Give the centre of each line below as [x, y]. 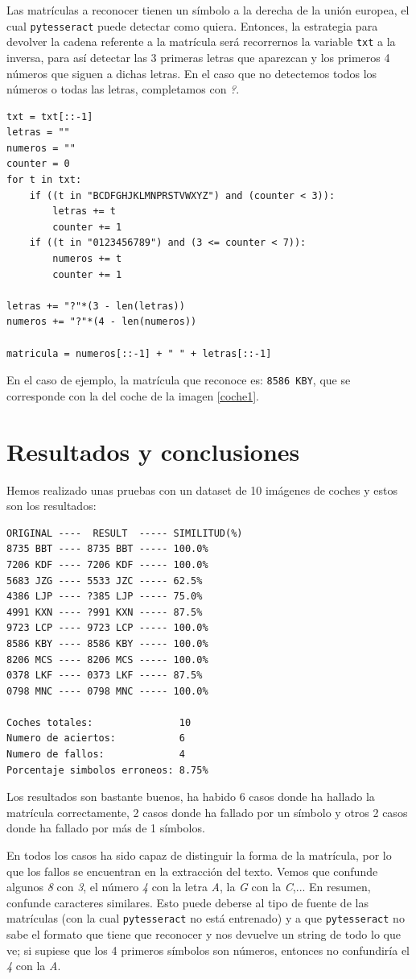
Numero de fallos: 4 [96, 755]
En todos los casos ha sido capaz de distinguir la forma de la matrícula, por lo [199, 855]
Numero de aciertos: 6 [96, 738]
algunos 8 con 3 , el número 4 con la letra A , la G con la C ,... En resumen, [189, 887]
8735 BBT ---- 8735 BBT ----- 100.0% [107, 549]
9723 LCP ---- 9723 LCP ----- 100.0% [107, 628]
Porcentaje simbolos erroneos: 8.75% [107, 770]
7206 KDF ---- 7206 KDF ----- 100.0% [107, 564]
